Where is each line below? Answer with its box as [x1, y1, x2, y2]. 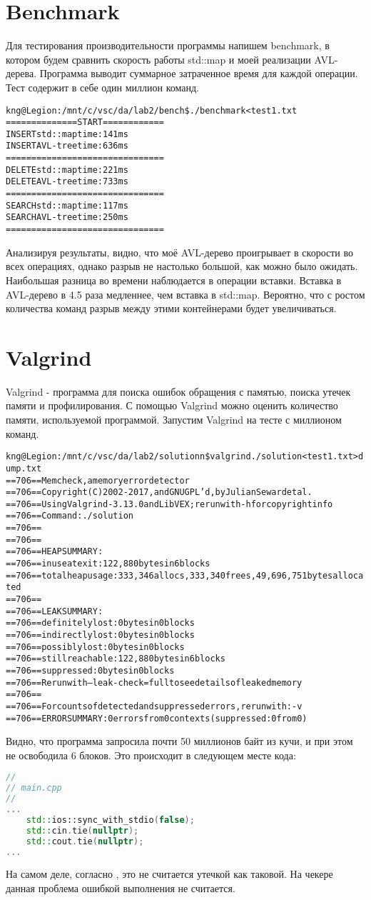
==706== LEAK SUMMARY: [6, 606, 103, 616]
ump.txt [6, 463, 42, 474]
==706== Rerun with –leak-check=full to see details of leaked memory [6, 677, 303, 688]
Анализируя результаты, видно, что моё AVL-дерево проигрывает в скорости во [6, 244, 353, 259]
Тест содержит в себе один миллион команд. [6, 79, 199, 94]
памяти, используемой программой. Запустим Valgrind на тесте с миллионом [6, 412, 342, 426]
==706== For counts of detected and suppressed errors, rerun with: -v [6, 701, 303, 711]
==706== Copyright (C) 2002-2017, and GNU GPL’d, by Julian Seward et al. [6, 487, 312, 498]
